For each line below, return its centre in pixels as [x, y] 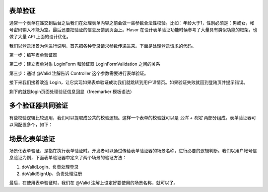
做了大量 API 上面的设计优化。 [40, 37]
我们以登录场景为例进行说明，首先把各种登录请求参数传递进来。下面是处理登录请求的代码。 [102, 46]
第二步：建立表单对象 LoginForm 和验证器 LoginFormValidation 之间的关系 [85, 64]
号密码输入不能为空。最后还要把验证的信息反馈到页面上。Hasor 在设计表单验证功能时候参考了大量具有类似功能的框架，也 [133, 29]
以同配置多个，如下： [31, 124]
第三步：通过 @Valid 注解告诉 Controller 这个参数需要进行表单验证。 [79, 73]
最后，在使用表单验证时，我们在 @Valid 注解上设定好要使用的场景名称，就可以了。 [94, 183]
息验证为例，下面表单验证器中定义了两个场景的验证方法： [68, 158]
